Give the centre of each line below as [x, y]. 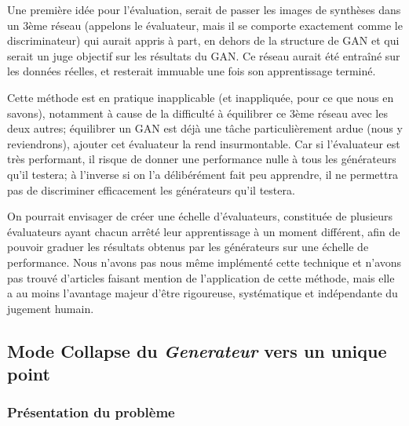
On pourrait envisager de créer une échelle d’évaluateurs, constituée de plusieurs [200, 216]
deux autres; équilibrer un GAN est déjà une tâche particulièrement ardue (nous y [205, 128]
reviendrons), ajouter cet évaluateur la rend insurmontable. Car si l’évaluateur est [204, 143]
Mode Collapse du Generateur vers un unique [197, 350]
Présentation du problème [91, 412]
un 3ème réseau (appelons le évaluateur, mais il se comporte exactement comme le [205, 25]
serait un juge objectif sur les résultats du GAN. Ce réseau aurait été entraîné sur [204, 55]
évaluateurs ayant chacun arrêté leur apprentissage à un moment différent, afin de [204, 231]
